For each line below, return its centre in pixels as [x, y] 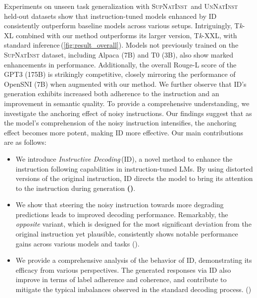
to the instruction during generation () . [76, 188]
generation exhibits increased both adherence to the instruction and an [112, 93]
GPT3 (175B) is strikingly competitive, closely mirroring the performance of [120, 74]
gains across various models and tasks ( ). [77, 243]
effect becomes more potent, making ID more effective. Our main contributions [124, 132]
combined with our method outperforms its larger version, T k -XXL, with [126, 35]
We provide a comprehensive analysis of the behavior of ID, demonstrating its [134, 260]
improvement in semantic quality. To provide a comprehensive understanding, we [127, 103]
